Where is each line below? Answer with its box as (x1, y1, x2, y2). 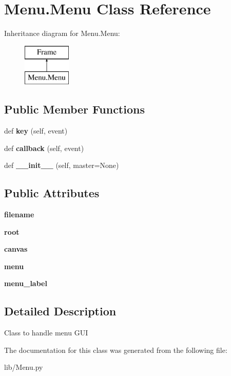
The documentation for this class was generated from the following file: (4, 344, 227, 355)
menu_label (4, 278, 47, 289)
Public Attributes (4, 185, 100, 201)
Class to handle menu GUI (4, 327, 88, 338)
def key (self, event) (4, 125, 68, 136)
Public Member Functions (4, 101, 145, 117)
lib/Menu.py (4, 362, 43, 372)
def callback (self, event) (4, 142, 84, 153)
